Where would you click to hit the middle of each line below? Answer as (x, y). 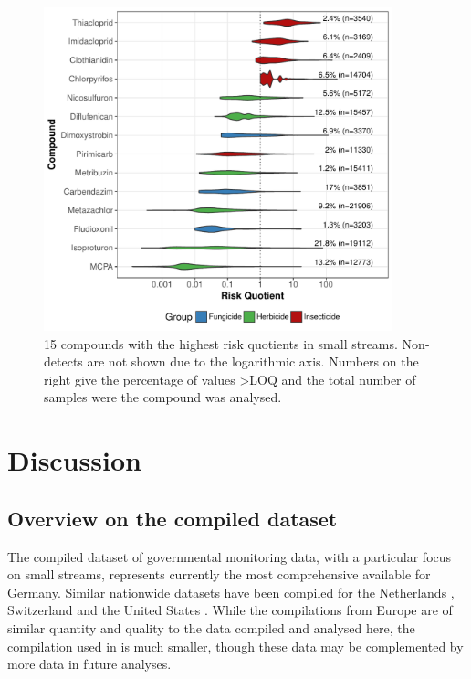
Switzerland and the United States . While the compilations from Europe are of (230, 610)
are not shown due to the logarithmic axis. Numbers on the (253, 361)
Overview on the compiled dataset (173, 518)
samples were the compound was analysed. (163, 397)
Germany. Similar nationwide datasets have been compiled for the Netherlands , (231, 592)
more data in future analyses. (89, 664)
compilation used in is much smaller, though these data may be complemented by (235, 646)
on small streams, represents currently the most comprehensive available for (219, 574)
